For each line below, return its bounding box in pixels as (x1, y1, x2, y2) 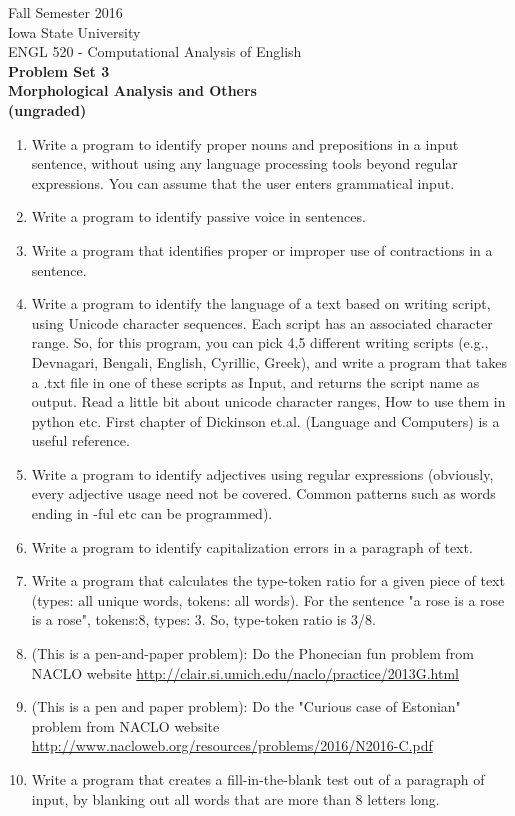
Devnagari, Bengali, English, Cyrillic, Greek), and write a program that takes (31, 351, 507, 372)
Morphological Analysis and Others (8, 80, 257, 101)
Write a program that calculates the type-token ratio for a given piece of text (31, 570, 505, 591)
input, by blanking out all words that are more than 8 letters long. (31, 788, 440, 809)
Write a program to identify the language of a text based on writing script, (31, 293, 491, 314)
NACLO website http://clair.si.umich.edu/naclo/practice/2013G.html (31, 662, 459, 683)
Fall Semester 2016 (8, 2, 123, 22)
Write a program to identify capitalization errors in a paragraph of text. (31, 536, 473, 557)
